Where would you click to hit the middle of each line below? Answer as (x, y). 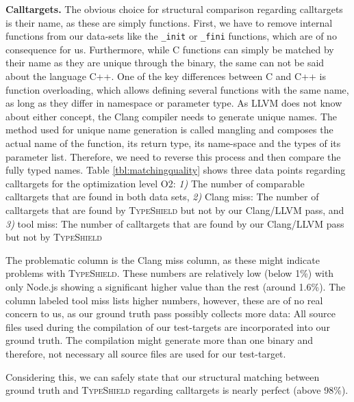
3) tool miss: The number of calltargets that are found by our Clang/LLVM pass (175, 223)
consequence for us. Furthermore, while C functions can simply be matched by (170, 49)
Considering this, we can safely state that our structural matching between (163, 376)
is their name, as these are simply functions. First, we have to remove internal (169, 22)
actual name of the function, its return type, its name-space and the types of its (173, 143)
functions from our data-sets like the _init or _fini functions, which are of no (171, 36)
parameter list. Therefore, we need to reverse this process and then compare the (173, 156)
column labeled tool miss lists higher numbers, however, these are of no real (164, 300)
